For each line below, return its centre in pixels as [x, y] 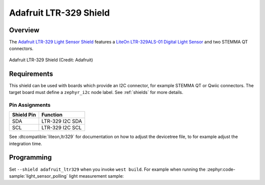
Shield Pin [24, 115]
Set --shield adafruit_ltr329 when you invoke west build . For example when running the [107, 169]
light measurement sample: [96, 176]
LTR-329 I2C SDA [62, 121]
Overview [24, 30]
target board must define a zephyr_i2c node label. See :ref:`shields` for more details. [96, 92]
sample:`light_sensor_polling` [39, 176]
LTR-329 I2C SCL [62, 128]
